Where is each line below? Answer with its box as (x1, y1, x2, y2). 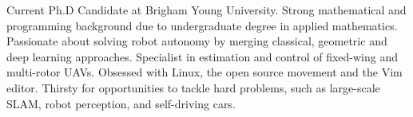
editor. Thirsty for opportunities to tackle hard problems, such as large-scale (6, 79, 380, 96)
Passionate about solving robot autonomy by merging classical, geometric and (6, 33, 387, 49)
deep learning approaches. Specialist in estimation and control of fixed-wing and (6, 48, 398, 64)
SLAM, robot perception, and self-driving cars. (6, 95, 236, 111)
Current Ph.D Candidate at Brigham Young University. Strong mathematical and (6, 2, 407, 18)
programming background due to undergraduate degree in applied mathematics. (6, 17, 398, 33)
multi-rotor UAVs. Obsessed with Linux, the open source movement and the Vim (6, 64, 403, 80)
